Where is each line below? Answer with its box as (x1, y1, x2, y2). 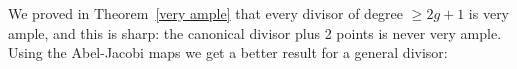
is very (468, 3, 510, 23)
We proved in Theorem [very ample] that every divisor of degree (8, 3, 404, 23)
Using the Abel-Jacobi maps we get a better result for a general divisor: (8, 42, 448, 63)
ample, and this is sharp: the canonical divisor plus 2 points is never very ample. (8, 22, 502, 43)
